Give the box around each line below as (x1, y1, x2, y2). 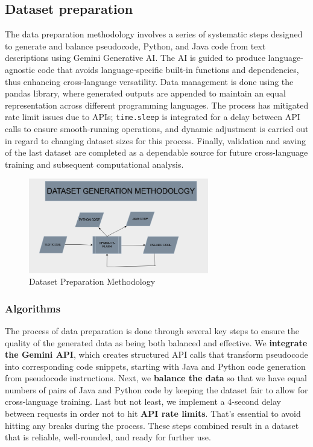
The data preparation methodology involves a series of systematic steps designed (5, 28, 303, 40)
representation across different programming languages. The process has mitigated (5, 98, 309, 111)
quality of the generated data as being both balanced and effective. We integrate (5, 336, 308, 349)
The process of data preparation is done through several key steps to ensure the (5, 324, 300, 337)
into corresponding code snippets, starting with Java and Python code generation (5, 360, 306, 372)
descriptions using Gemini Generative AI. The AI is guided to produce (5, 51, 265, 64)
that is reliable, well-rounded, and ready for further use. (5, 431, 211, 443)
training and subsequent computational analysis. (5, 157, 184, 170)
